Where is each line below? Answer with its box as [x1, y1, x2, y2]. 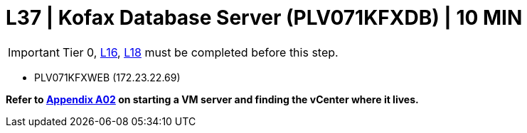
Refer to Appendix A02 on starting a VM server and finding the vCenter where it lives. [6, 93, 419, 105]
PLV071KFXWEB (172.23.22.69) [34, 71, 181, 83]
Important [8, 45, 60, 59]
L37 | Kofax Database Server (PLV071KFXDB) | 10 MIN [6, 6, 523, 30]
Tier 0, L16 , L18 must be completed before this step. [62, 45, 339, 59]
